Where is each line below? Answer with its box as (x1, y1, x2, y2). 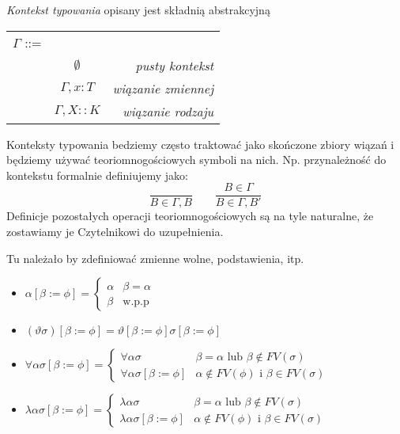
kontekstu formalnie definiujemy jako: (6, 166, 188, 183)
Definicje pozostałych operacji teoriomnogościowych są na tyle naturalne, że (6, 207, 374, 224)
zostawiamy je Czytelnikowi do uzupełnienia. (6, 223, 224, 240)
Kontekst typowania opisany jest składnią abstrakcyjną (6, 2, 270, 17)
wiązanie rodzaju (123, 101, 214, 120)
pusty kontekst (135, 55, 214, 74)
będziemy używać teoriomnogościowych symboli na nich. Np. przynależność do (6, 151, 387, 168)
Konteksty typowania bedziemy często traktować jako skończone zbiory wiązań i (6, 135, 394, 152)
